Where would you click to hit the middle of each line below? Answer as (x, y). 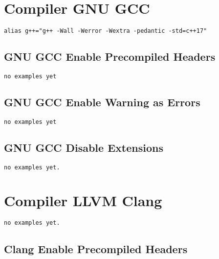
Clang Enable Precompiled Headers (96, 248)
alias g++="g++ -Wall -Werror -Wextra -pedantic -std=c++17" (106, 31)
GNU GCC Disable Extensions (84, 147)
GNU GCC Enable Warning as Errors (102, 102)
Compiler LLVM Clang (83, 200)
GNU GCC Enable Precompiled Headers (110, 57)
